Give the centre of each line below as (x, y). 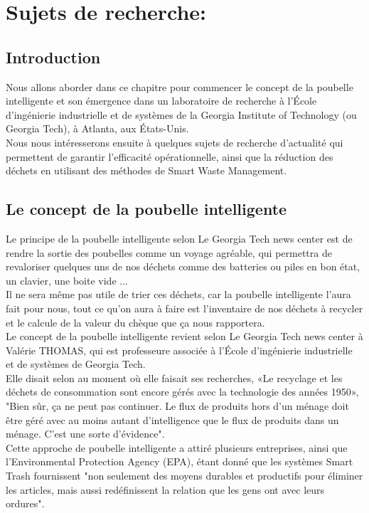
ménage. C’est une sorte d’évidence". (85, 434)
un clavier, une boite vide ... (67, 280)
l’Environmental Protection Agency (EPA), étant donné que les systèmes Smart (180, 461)
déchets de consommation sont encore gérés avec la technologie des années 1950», (182, 392)
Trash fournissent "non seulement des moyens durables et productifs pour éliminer (184, 476)
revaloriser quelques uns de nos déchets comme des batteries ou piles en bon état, (183, 266)
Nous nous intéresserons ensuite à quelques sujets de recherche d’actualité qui (175, 142)
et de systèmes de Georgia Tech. (76, 364)
